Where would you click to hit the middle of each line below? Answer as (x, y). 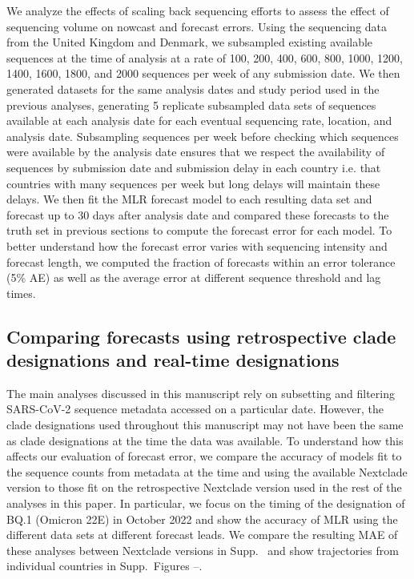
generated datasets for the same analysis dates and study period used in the (193, 88)
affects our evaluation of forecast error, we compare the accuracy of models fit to (204, 456)
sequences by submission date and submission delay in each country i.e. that (194, 167)
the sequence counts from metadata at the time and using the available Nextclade (207, 471)
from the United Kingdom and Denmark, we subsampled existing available (190, 42)
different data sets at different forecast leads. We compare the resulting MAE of (202, 535)
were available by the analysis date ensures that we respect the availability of (196, 152)
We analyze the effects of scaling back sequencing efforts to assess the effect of (198, 10)
